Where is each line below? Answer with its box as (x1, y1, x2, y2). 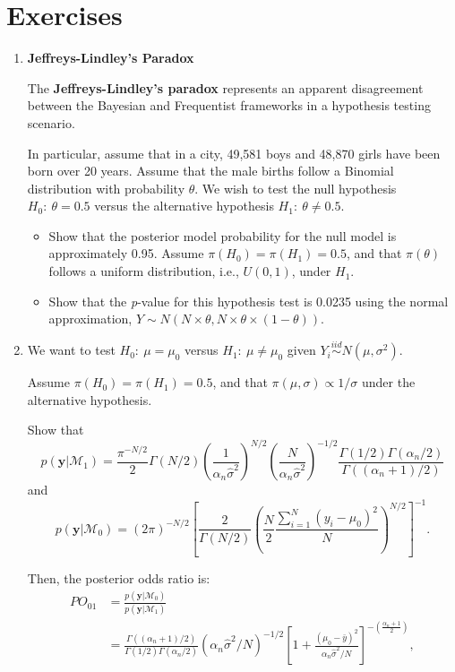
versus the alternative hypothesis (94, 196, 274, 215)
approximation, (48, 309, 133, 328)
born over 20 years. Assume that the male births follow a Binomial (27, 161, 394, 180)
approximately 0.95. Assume (48, 244, 204, 263)
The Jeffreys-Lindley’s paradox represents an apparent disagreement (27, 78, 424, 97)
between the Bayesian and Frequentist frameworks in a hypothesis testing (27, 96, 431, 115)
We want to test (27, 340, 116, 359)
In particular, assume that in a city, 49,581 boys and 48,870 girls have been (27, 143, 441, 162)
